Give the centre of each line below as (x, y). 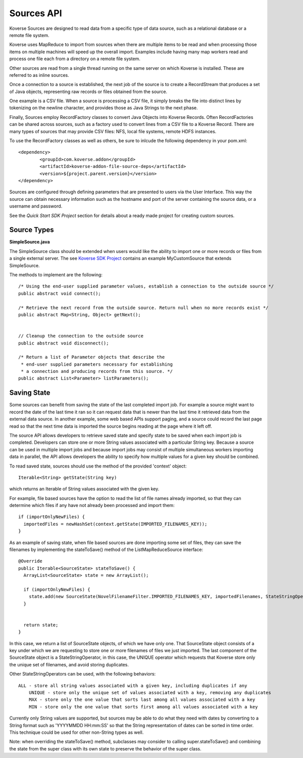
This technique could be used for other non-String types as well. (77, 732)
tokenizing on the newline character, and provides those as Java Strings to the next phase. (104, 108)
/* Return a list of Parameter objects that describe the (92, 357)
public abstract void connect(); (60, 293)
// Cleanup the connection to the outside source (81, 336)
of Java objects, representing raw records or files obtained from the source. (88, 92)
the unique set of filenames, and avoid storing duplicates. (69, 664)
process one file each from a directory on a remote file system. (75, 59)
